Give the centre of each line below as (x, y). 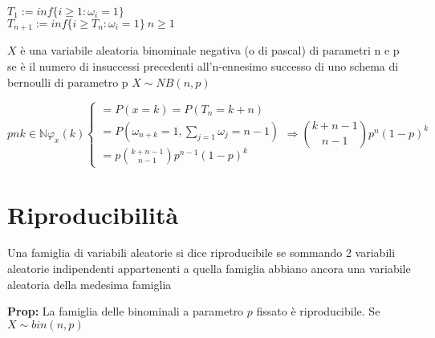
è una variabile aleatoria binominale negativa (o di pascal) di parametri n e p (210, 50)
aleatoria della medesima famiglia (89, 284)
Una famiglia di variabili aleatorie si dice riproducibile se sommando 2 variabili (201, 252)
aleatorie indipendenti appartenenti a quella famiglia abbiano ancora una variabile (209, 269)
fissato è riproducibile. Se (318, 311)
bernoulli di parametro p (68, 81)
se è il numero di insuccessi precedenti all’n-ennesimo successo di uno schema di (203, 66)
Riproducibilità (93, 214)
